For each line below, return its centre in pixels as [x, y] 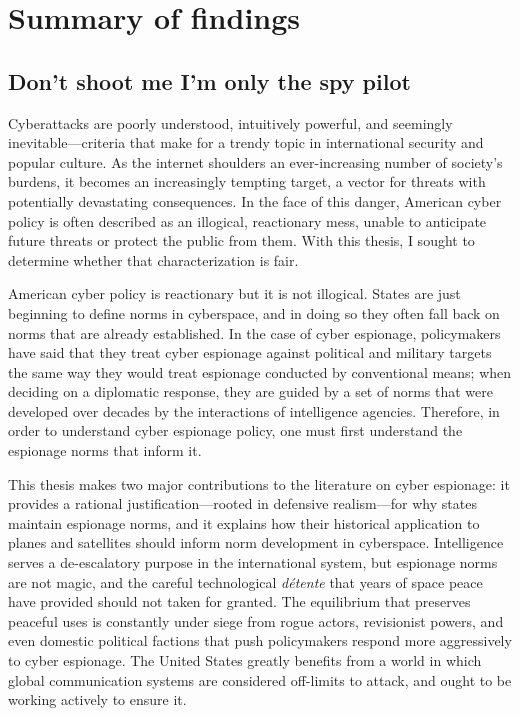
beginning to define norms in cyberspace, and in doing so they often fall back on [254, 312]
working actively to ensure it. [97, 699]
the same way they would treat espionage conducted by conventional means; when [260, 371]
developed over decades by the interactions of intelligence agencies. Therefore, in [254, 410]
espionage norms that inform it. [105, 450]
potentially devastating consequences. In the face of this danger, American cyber [255, 200]
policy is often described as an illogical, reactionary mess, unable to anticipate [247, 220]
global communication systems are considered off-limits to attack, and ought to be [260, 679]
